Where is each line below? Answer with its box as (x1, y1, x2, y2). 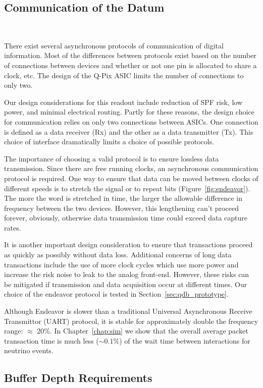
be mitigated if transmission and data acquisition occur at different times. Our (4, 279, 247, 289)
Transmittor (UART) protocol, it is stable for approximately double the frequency (4, 315, 258, 326)
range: (4, 325, 23, 336)
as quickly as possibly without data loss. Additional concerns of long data (4, 249, 232, 260)
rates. (4, 222, 21, 233)
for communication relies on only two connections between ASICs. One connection (4, 116, 258, 127)
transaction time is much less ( (4, 335, 99, 346)
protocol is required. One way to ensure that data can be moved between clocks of (4, 173, 258, 183)
